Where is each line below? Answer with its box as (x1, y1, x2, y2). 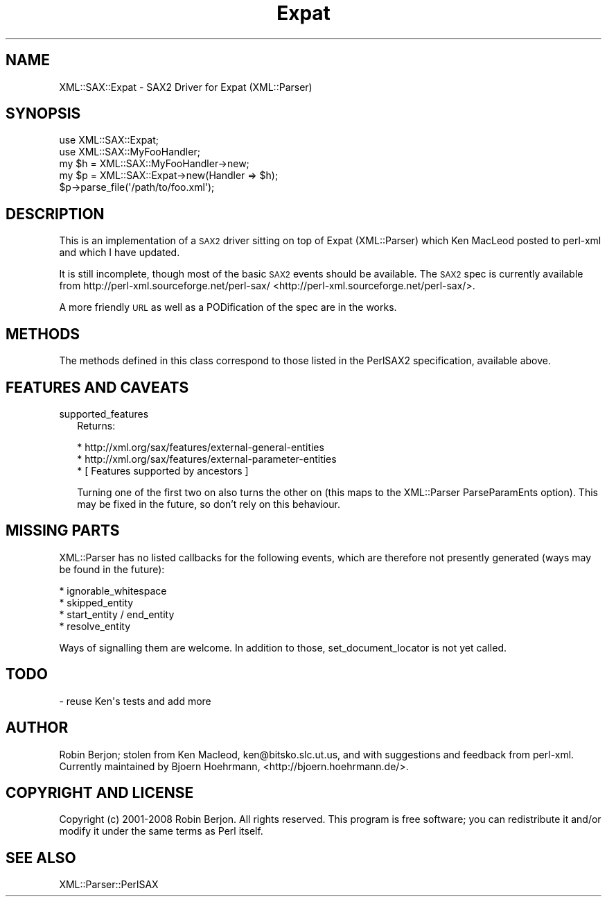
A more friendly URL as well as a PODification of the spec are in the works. (59, 301, 397, 314)
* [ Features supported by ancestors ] (77, 464, 249, 477)
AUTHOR (6, 719, 69, 737)
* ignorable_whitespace (59, 584, 167, 597)
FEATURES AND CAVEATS (6, 378, 189, 396)
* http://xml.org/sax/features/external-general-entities (77, 441, 324, 453)
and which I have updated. (59, 246, 180, 259)
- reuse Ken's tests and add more (59, 695, 211, 707)
